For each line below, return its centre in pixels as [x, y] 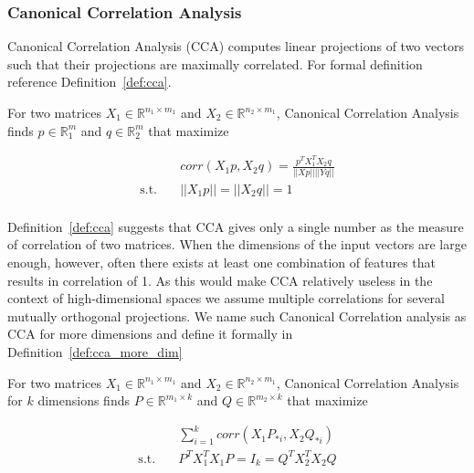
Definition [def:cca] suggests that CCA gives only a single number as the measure [236, 226]
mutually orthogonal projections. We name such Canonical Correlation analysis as [237, 315]
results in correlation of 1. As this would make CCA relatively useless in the [220, 280]
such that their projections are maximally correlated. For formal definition [215, 63]
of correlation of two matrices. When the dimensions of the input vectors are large [237, 244]
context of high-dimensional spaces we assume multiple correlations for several [226, 298]
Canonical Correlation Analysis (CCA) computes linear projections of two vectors [236, 46]
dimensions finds [84, 400]
